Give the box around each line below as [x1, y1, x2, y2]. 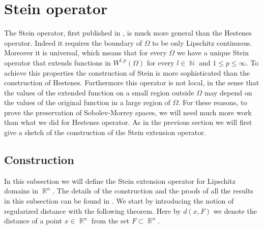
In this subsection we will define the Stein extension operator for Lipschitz [4, 175, 236, 186]
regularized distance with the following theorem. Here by [4, 205, 181, 216]
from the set [91, 215, 130, 226]
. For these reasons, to [178, 97, 247, 108]
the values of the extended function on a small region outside [4, 87, 194, 97]
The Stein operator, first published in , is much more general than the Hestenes [4, 27, 252, 38]
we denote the [213, 205, 257, 216]
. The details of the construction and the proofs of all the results [52, 185, 253, 196]
